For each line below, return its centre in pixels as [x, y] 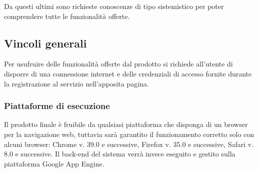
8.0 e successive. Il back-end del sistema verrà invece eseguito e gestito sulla [120, 154]
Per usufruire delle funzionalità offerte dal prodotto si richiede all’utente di [118, 64]
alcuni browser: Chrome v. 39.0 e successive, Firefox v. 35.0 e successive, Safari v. [129, 144]
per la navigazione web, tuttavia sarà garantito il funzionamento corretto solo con [129, 134]
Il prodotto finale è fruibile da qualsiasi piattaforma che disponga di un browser [126, 124]
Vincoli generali [45, 43]
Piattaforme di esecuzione [57, 106]
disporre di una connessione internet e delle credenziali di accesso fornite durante [128, 73]
